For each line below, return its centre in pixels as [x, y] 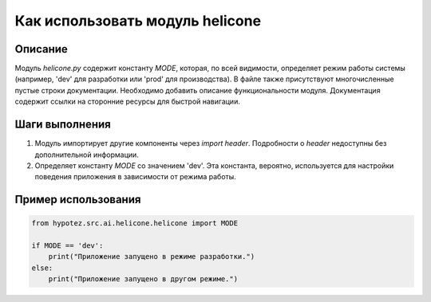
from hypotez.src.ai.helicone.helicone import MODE [135, 224]
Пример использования [78, 200]
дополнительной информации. [87, 155]
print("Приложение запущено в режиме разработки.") [152, 257]
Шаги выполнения [63, 125]
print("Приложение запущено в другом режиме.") [143, 279]
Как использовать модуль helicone [138, 21]
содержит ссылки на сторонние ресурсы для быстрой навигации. [128, 102]
